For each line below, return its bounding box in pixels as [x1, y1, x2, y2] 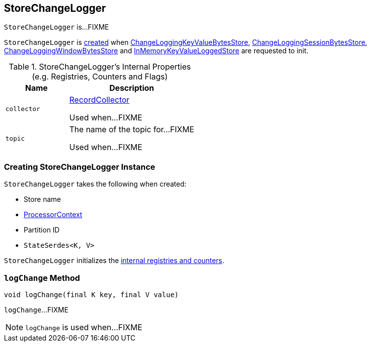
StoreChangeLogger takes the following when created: [4, 180, 186, 189]
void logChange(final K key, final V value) [4, 290, 179, 299]
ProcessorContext [24, 210, 82, 219]
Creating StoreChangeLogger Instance [4, 161, 155, 172]
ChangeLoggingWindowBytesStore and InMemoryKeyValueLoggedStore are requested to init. [4, 46, 309, 55]
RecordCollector [69, 95, 130, 105]
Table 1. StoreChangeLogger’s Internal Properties [8, 62, 191, 72]
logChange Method [4, 272, 80, 283]
